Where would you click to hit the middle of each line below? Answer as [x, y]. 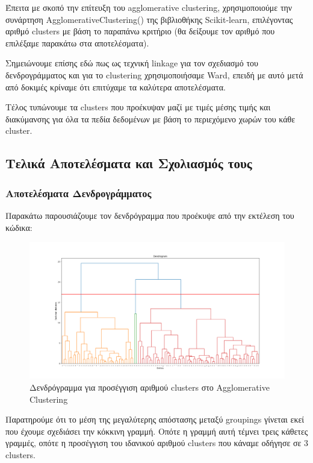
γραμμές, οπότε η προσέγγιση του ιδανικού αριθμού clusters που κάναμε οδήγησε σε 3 [157, 443]
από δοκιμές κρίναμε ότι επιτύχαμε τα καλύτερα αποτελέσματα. [116, 87]
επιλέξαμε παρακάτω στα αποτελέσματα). [77, 43]
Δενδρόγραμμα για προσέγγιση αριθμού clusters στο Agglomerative [150, 387]
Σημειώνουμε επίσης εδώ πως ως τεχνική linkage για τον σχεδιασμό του [132, 63]
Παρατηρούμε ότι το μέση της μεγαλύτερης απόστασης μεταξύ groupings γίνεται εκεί [155, 419]
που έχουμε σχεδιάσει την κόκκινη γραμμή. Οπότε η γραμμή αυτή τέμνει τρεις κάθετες [157, 431]
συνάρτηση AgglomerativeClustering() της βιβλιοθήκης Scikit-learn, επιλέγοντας [149, 19]
